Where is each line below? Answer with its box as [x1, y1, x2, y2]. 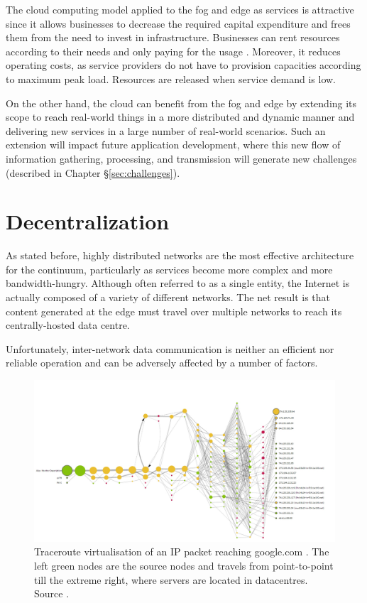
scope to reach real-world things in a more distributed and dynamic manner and [6, 109, 355, 124]
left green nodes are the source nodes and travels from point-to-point [34, 558, 334, 572]
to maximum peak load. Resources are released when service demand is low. [6, 71, 336, 86]
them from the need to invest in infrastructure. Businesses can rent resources [6, 30, 340, 45]
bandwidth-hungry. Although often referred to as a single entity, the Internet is [6, 276, 350, 290]
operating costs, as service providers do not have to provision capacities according [6, 58, 361, 72]
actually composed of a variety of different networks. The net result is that [6, 290, 330, 305]
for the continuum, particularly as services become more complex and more [6, 261, 333, 276]
